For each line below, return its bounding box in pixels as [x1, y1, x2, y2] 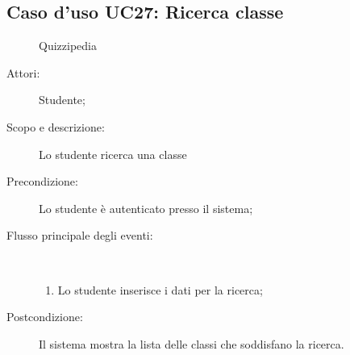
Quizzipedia [39, 37, 97, 54]
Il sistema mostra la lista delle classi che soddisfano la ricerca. [39, 335, 344, 352]
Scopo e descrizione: [6, 118, 105, 135]
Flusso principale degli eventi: [6, 227, 153, 244]
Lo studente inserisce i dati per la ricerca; [57, 281, 263, 298]
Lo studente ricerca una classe [39, 145, 187, 162]
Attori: [6, 64, 40, 81]
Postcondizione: [6, 308, 83, 325]
